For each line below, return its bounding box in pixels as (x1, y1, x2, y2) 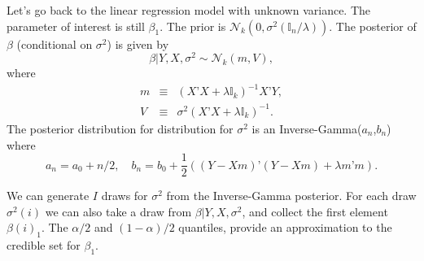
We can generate (7, 187, 90, 204)
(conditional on (16, 35, 93, 52)
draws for (101, 187, 148, 204)
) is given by (107, 35, 169, 52)
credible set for (7, 237, 81, 254)
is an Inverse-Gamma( (251, 120, 362, 137)
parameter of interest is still (7, 17, 145, 34)
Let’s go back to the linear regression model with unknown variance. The (7, 2, 371, 18)
